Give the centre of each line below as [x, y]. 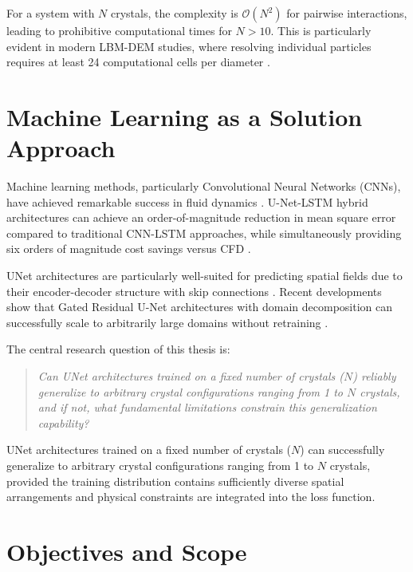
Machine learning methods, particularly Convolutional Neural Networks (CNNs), [204, 186]
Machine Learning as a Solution [185, 116]
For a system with [51, 13]
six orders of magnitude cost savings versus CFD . [129, 249]
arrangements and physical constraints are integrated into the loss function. [191, 497]
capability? [63, 422]
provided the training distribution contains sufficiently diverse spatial [175, 481]
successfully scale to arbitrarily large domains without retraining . [167, 322]
